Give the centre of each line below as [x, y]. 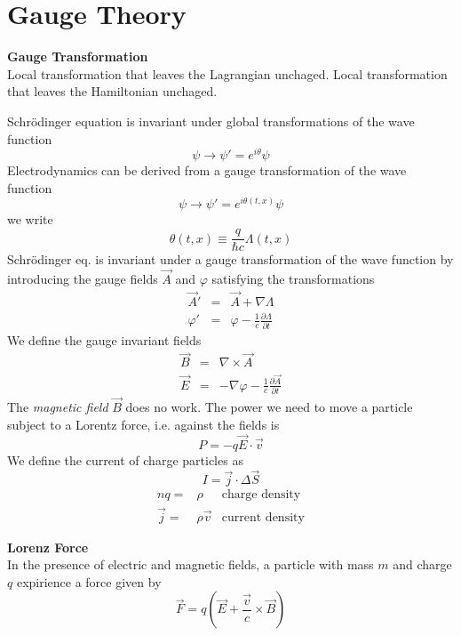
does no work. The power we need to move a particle [269, 407]
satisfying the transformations [293, 278]
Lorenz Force [48, 547]
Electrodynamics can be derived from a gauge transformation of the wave [207, 170]
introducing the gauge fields [83, 278]
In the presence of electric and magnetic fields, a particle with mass [191, 564]
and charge [422, 564]
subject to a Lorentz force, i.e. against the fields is [143, 424]
